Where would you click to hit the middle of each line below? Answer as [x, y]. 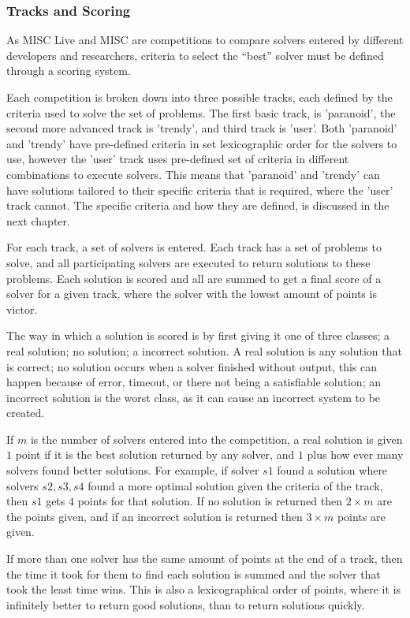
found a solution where [332, 470]
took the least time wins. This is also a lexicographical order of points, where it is [203, 589]
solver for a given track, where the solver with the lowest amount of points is [192, 294]
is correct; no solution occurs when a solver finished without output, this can [192, 366]
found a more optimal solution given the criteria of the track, [235, 485]
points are [361, 516]
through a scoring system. [69, 71]
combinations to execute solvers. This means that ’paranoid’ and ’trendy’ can [193, 174]
